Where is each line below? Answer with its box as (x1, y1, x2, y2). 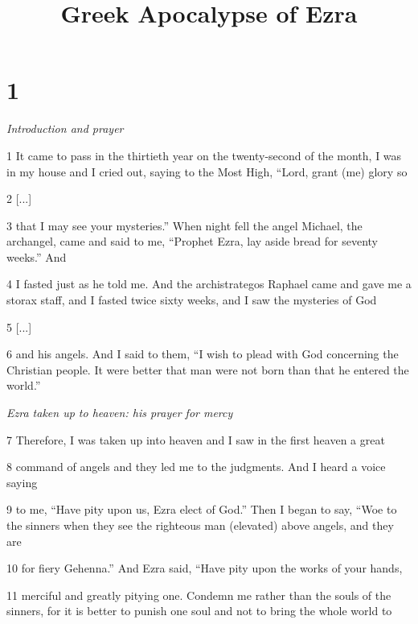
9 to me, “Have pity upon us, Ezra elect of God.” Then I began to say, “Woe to (6, 501, 397, 518)
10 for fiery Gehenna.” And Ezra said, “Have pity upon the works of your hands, (6, 560, 403, 576)
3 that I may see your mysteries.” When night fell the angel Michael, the (6, 217, 363, 233)
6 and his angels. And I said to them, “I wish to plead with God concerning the (6, 345, 399, 362)
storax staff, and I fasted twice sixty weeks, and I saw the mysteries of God (6, 291, 377, 308)
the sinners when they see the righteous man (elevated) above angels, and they (6, 517, 394, 533)
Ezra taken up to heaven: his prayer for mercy (6, 404, 233, 421)
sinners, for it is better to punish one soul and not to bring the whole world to (6, 602, 392, 619)
